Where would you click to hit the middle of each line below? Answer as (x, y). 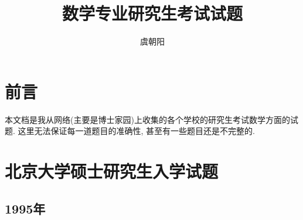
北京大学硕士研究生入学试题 (112, 171)
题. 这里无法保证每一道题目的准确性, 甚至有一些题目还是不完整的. (130, 131)
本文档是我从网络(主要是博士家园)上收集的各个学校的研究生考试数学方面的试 (151, 119)
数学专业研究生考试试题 (152, 13)
